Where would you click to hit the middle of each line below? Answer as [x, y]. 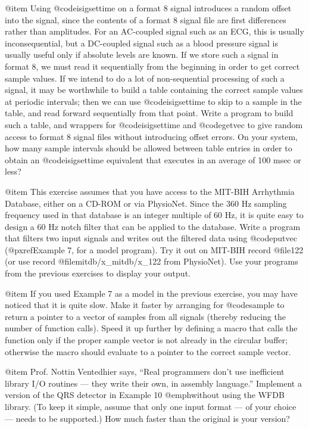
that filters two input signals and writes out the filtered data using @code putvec [151, 238]
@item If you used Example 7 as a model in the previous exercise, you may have [151, 293]
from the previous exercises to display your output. [98, 273]
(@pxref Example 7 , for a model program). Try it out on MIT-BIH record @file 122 [154, 249]
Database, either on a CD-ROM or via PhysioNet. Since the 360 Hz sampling [146, 203]
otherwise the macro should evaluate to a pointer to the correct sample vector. [148, 351]
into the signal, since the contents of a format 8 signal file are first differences [146, 19]
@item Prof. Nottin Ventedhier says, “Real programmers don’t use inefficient [145, 372]
